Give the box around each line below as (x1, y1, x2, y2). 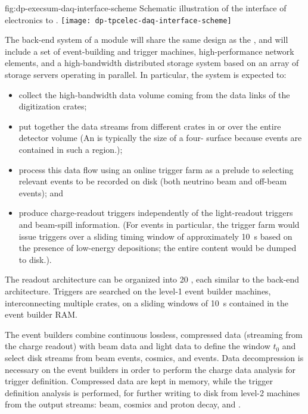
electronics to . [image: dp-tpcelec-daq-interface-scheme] (5, 13, 232, 26)
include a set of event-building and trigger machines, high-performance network (5, 45, 294, 57)
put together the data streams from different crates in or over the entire (18, 120, 281, 132)
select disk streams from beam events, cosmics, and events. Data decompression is (5, 351, 304, 363)
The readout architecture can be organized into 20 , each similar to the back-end (5, 273, 300, 286)
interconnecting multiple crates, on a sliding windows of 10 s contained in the (5, 296, 288, 309)
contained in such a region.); (18, 143, 123, 155)
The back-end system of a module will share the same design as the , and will (5, 33, 288, 46)
